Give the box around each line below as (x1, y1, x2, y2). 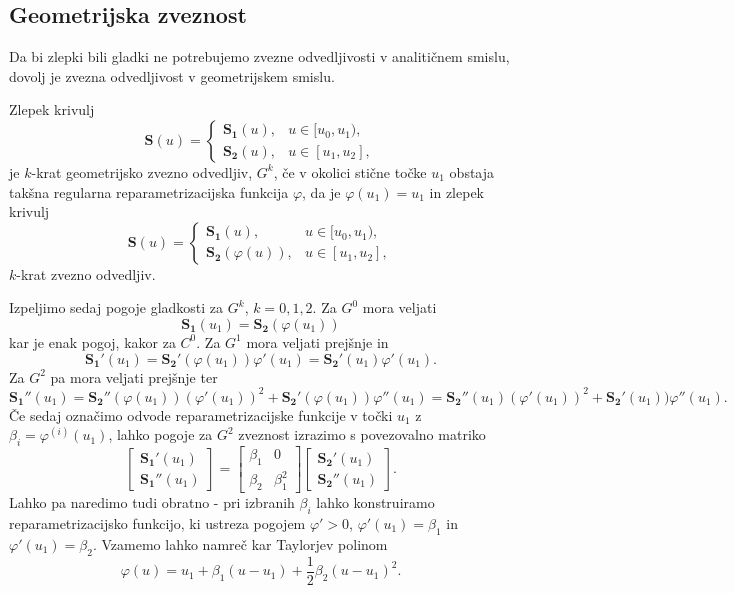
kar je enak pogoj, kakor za (9, 331, 176, 352)
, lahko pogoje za (108, 424, 213, 445)
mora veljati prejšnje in (246, 331, 389, 352)
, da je (302, 181, 341, 202)
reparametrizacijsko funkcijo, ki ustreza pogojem (9, 512, 306, 533)
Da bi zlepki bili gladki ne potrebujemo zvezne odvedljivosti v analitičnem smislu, (9, 46, 510, 67)
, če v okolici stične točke (273, 161, 427, 182)
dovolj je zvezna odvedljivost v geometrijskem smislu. (9, 65, 335, 86)
